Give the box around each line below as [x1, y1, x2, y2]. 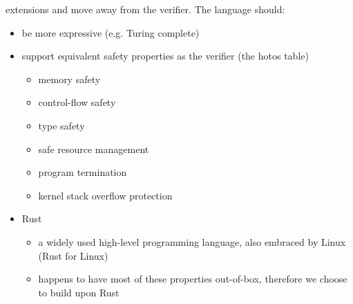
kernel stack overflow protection [38, 188, 173, 202]
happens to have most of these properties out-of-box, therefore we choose [38, 271, 347, 286]
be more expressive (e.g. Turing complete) [21, 25, 200, 39]
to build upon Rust [38, 285, 120, 299]
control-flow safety [38, 95, 116, 109]
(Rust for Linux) [38, 248, 108, 262]
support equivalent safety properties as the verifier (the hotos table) [21, 48, 309, 63]
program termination [38, 165, 127, 179]
